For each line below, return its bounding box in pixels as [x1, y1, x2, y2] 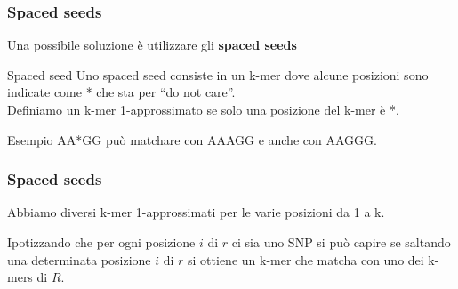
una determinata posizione [7, 250, 151, 269]
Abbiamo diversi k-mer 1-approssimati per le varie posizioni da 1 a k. [7, 203, 385, 221]
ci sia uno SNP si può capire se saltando [231, 233, 451, 251]
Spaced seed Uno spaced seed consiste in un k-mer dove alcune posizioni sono [7, 65, 429, 84]
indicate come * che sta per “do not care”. [7, 83, 236, 101]
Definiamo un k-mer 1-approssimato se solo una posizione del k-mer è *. [7, 100, 399, 118]
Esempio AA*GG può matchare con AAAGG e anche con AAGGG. [7, 130, 377, 149]
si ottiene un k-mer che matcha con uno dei [188, 250, 424, 269]
